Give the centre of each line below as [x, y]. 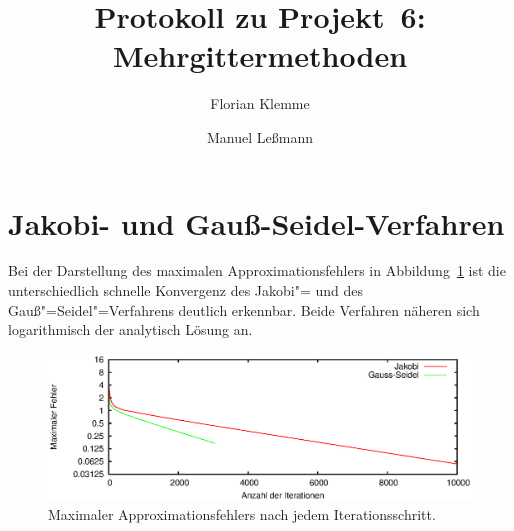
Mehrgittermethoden [260, 55]
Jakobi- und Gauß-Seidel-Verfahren [256, 222]
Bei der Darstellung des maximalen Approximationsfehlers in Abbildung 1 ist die [257, 270]
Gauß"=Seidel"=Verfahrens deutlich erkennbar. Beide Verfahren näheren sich [244, 309]
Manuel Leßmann [260, 136]
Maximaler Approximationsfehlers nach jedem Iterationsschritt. [242, 514]
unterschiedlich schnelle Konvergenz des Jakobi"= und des [186, 290]
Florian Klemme [260, 103]
